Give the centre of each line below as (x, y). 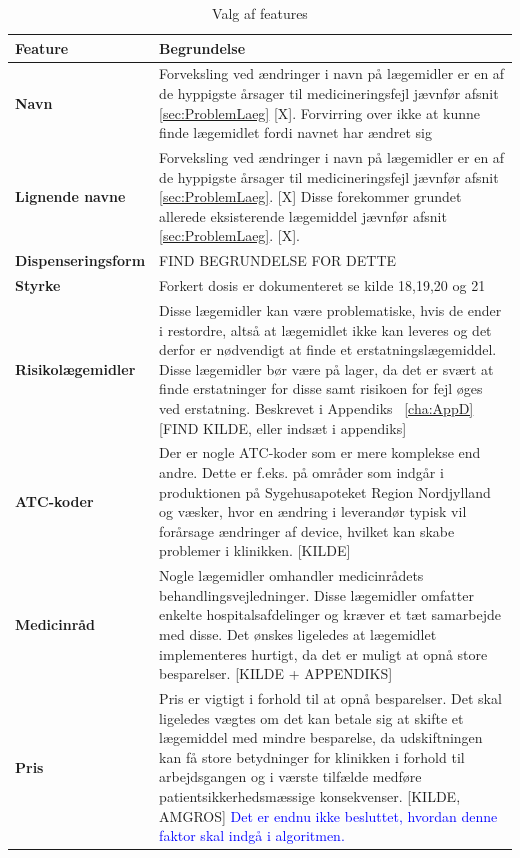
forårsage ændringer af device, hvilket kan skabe (307, 530)
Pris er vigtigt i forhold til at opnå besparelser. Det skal (330, 698)
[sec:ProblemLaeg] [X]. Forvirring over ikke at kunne (320, 112)
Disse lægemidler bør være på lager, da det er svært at (326, 368)
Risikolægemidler (75, 368)
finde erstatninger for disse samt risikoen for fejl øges (321, 388)
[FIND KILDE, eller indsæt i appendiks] (283, 427)
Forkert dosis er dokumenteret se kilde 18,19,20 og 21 (322, 285)
